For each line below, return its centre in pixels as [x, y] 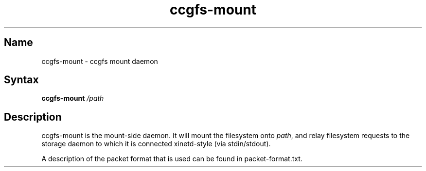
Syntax [21, 80]
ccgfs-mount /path [73, 98]
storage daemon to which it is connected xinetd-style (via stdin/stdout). [156, 144]
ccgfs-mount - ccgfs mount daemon [100, 61]
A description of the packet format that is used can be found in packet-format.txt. [172, 159]
